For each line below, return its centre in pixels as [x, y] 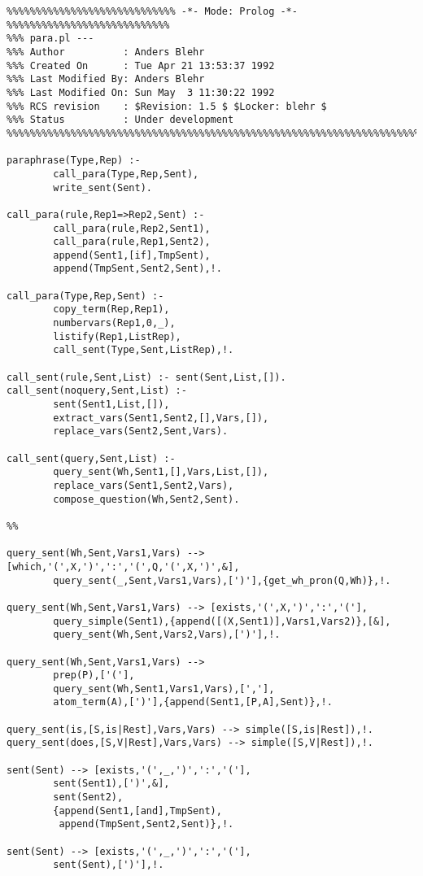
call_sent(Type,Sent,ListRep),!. [144, 350]
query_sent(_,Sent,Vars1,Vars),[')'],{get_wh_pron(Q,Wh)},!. [222, 580]
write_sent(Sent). [102, 187]
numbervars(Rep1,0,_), [114, 323]
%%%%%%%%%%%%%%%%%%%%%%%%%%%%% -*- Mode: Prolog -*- [152, 11]
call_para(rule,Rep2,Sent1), [132, 228]
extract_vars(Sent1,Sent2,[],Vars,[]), [161, 418]
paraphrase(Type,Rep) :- [74, 161]
